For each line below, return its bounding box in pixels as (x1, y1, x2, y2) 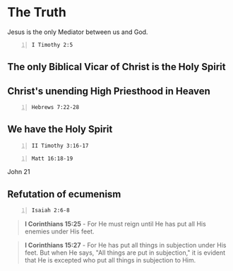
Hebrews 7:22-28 (31, 104, 80, 111)
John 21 (7, 168, 30, 176)
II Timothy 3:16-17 (31, 142, 89, 149)
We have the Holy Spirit (7, 123, 113, 135)
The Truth (7, 4, 67, 21)
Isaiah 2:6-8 (31, 207, 70, 214)
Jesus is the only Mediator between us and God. (7, 28, 148, 36)
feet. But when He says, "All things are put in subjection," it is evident (24, 248, 226, 257)
